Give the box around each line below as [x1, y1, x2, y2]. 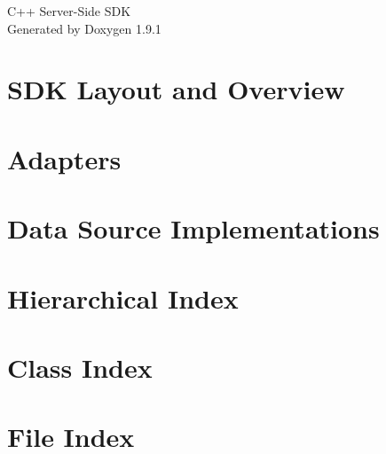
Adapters [7, 140, 122, 176]
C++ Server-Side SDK [7, 2, 131, 20]
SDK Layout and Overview [7, 71, 345, 107]
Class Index [7, 348, 153, 385]
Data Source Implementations [7, 210, 380, 247]
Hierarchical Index [7, 279, 239, 316]
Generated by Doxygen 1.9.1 [7, 19, 161, 37]
